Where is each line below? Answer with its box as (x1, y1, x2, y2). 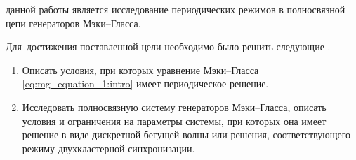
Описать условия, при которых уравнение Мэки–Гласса (22, 62, 259, 77)
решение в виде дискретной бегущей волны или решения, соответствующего (22, 127, 351, 142)
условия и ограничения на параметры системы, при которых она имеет (22, 113, 327, 128)
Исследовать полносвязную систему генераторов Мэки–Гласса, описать (22, 99, 327, 114)
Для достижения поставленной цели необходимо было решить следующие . (6, 39, 331, 54)
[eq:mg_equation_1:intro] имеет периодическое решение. (22, 76, 269, 91)
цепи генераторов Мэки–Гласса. (6, 15, 141, 30)
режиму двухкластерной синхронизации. (22, 140, 195, 155)
